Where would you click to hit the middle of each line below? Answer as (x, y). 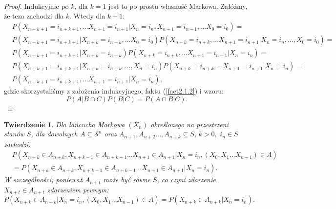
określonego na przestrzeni (189, 124)
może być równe (127, 180)
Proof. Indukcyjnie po (36, 6)
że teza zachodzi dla (34, 15)
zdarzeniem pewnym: (78, 189)
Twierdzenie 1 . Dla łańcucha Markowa (64, 124)
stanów (14, 134)
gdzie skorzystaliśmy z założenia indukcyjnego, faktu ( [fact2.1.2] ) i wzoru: (114, 91)
